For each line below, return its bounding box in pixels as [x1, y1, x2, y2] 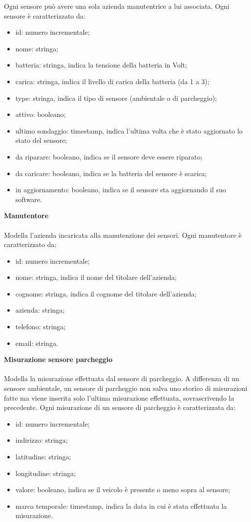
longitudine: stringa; [15, 468, 76, 478]
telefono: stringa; [15, 321, 66, 332]
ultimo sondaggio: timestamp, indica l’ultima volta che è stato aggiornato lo [15, 125, 243, 136]
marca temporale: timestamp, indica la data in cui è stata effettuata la [15, 500, 227, 511]
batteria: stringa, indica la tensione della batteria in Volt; [15, 60, 187, 70]
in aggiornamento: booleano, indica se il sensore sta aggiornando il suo [15, 184, 226, 195]
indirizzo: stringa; [15, 435, 68, 445]
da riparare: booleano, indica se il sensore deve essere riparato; [15, 151, 203, 161]
